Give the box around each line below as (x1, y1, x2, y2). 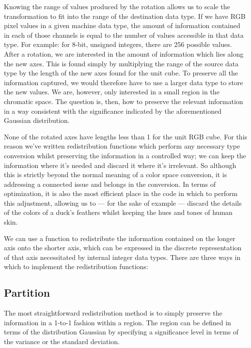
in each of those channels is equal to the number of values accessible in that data (4, 30, 244, 40)
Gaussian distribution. (4, 115, 70, 125)
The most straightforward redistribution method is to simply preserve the (4, 308, 222, 318)
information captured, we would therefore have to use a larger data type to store (4, 77, 243, 87)
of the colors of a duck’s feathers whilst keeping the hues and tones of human (4, 207, 233, 217)
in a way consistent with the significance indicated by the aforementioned (4, 106, 222, 116)
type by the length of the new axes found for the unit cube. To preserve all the (4, 68, 238, 78)
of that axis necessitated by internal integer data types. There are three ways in (4, 252, 241, 262)
